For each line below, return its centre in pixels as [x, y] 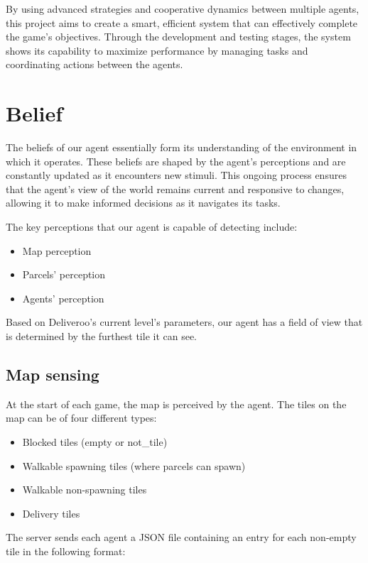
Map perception [57, 250]
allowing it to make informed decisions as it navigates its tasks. [143, 203]
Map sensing [53, 375]
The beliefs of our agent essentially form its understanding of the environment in [182, 147]
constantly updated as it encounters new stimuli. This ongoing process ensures [176, 175]
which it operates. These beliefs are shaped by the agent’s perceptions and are [176, 161]
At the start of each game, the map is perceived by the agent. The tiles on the [176, 404]
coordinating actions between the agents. [94, 64]
